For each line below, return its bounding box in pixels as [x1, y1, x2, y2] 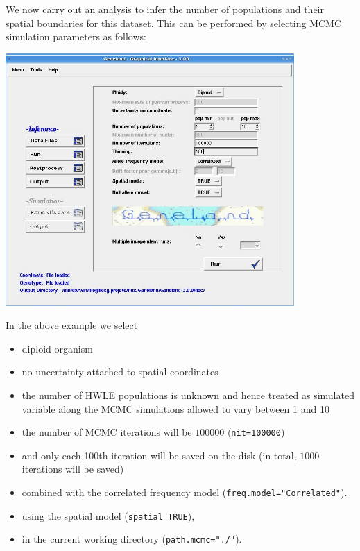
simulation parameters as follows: [6, 29, 146, 44]
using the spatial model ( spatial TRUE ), [22, 508, 195, 523]
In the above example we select [6, 318, 138, 332]
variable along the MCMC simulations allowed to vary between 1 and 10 [22, 401, 329, 416]
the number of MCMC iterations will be [22, 425, 192, 439]
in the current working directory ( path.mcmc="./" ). [22, 532, 242, 546]
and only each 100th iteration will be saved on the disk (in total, [22, 448, 297, 462]
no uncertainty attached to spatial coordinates [22, 364, 218, 379]
